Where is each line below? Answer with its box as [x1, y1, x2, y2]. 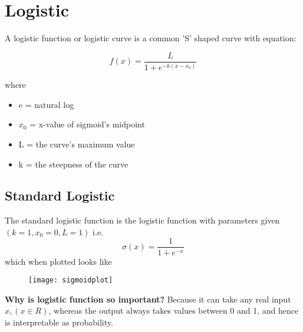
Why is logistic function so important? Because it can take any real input [5, 292, 291, 305]
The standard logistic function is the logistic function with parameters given [5, 214, 280, 226]
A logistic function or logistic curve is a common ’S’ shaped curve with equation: [5, 32, 297, 44]
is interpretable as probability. [5, 315, 113, 328]
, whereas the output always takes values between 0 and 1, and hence [48, 304, 299, 317]
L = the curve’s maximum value [18, 137, 135, 150]
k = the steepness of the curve [18, 157, 129, 170]
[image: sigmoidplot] [28, 276, 113, 285]
